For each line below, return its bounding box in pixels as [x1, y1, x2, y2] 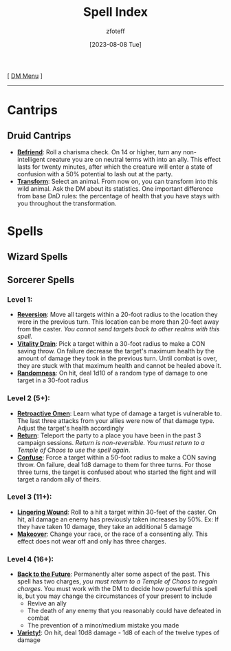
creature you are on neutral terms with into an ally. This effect [46, 155, 221, 163]
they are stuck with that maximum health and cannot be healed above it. [16, 362, 222, 370]
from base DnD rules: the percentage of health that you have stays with [16, 192, 220, 200]
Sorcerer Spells [7, 273, 75, 286]
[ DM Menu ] [7, 72, 43, 80]
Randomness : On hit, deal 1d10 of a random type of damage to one [16, 369, 208, 378]
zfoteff [106, 27, 125, 35]
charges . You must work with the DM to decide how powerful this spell [16, 585, 218, 593]
